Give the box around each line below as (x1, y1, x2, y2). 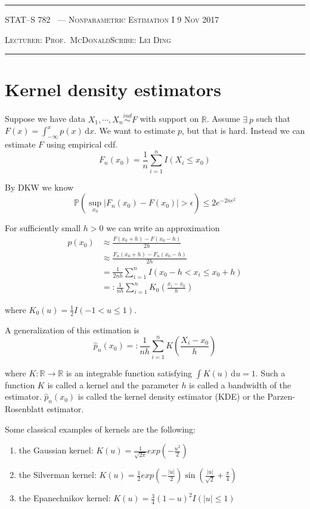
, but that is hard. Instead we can (182, 124, 305, 137)
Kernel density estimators (5, 77, 222, 102)
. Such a (255, 366, 286, 379)
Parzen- (267, 390, 295, 403)
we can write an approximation (106, 222, 220, 234)
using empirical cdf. (46, 137, 118, 150)
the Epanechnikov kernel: (18, 492, 111, 504)
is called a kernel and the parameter (47, 378, 179, 391)
